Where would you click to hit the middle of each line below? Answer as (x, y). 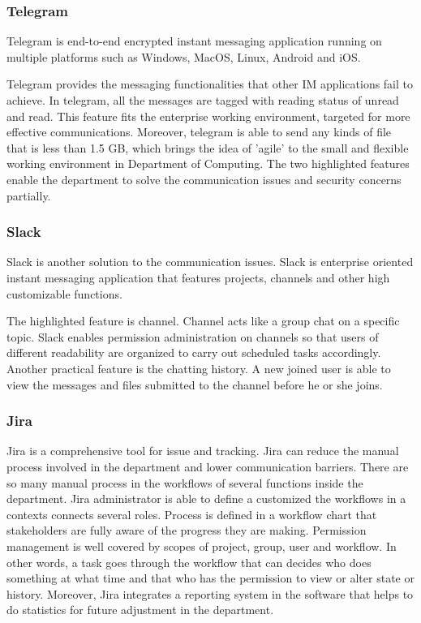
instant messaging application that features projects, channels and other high (198, 277)
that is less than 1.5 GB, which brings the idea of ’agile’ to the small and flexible (208, 147)
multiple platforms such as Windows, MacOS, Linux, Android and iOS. (184, 56)
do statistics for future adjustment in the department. (140, 610)
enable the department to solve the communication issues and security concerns (204, 179)
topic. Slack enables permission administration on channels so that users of (193, 336)
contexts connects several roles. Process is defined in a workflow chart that (192, 514)
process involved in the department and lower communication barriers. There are (208, 466)
